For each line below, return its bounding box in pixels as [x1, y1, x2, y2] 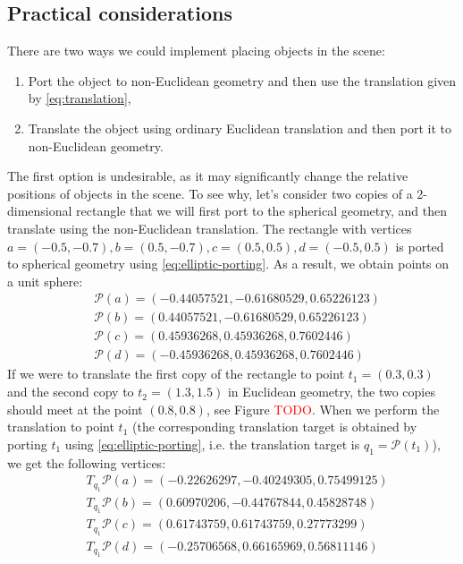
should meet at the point [7, 399, 143, 418]
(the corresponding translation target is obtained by [132, 417, 417, 436]
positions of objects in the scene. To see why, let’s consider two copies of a [7, 184, 413, 202]
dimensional [7, 201, 72, 220]
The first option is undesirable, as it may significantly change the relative [7, 167, 408, 185]
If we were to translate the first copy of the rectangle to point [7, 364, 345, 383]
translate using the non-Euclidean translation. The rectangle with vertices [7, 218, 412, 237]
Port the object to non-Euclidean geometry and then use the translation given [28, 71, 457, 90]
